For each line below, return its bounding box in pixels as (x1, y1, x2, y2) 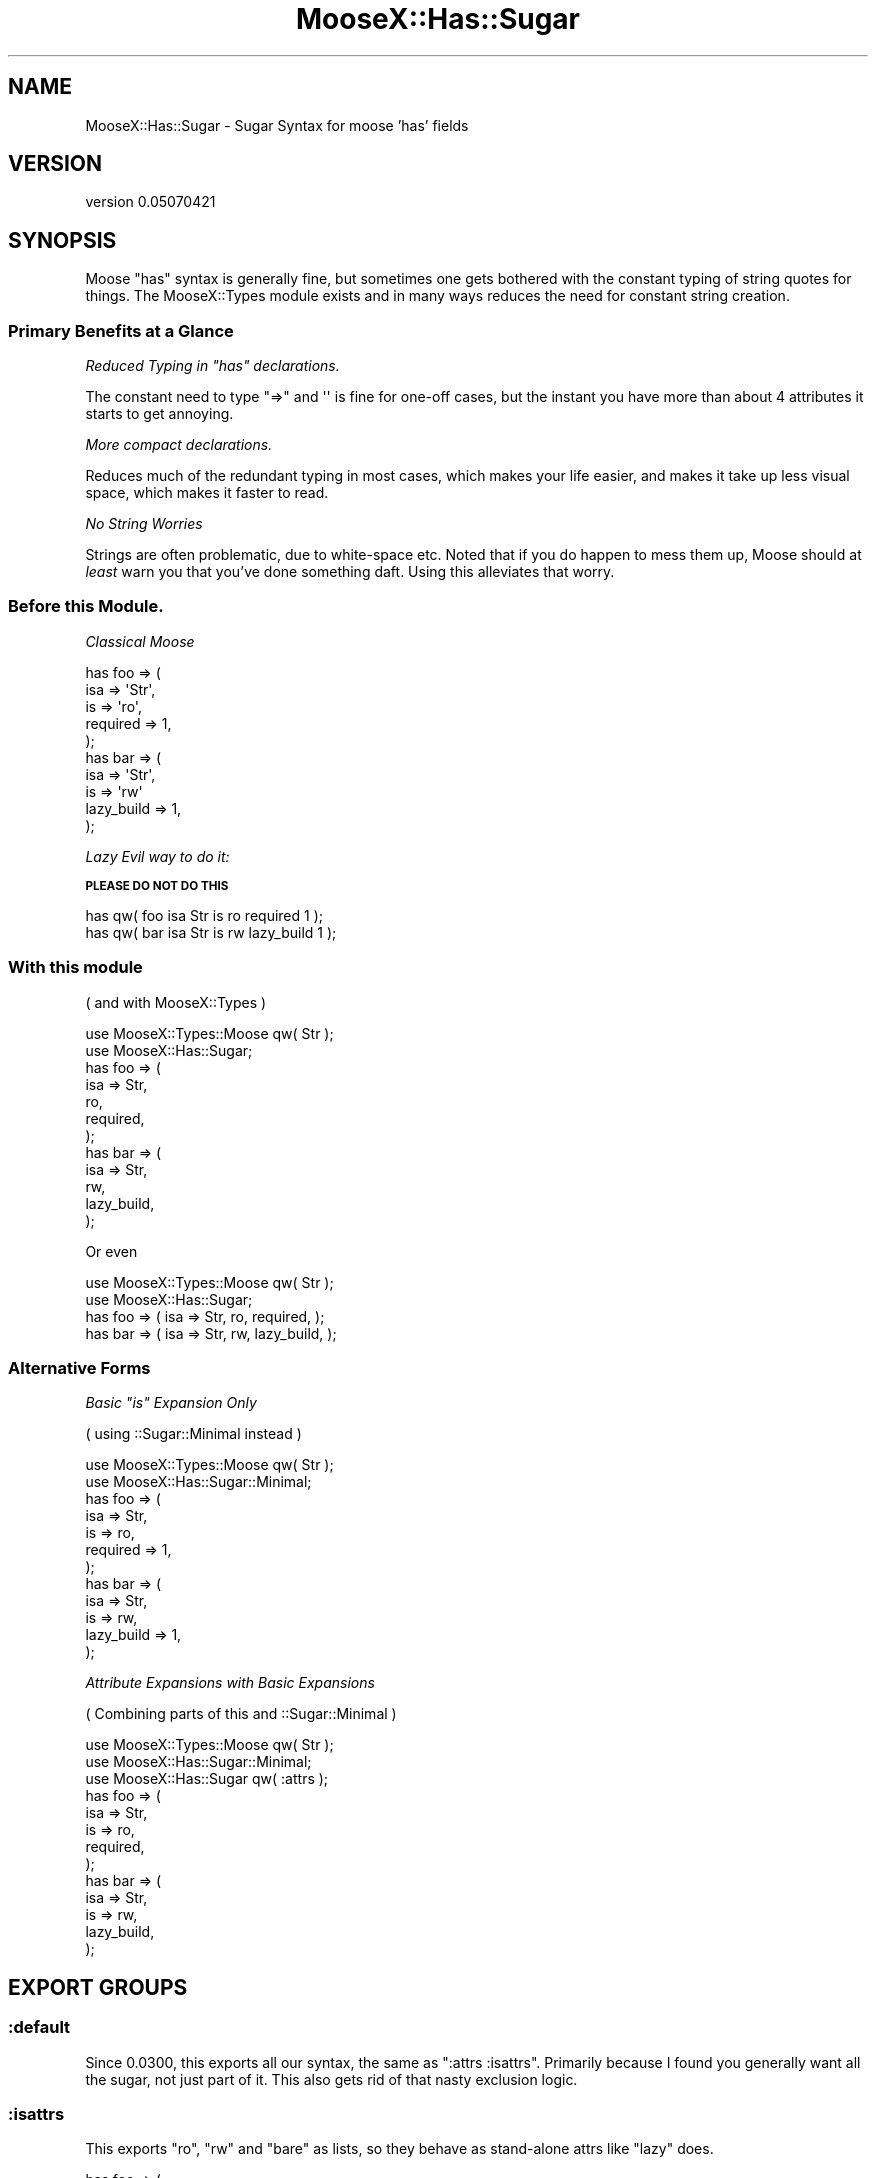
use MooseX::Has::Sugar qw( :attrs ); (85, 1770, 329, 1788)
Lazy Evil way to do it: (85, 847, 230, 865)
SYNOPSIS (8, 227, 117, 253)
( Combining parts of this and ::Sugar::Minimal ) (85, 1705, 397, 1723)
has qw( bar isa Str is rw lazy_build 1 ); (85, 923, 337, 941)
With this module (8, 957, 143, 978)
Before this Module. (8, 596, 164, 617)
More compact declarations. (85, 436, 273, 454)
